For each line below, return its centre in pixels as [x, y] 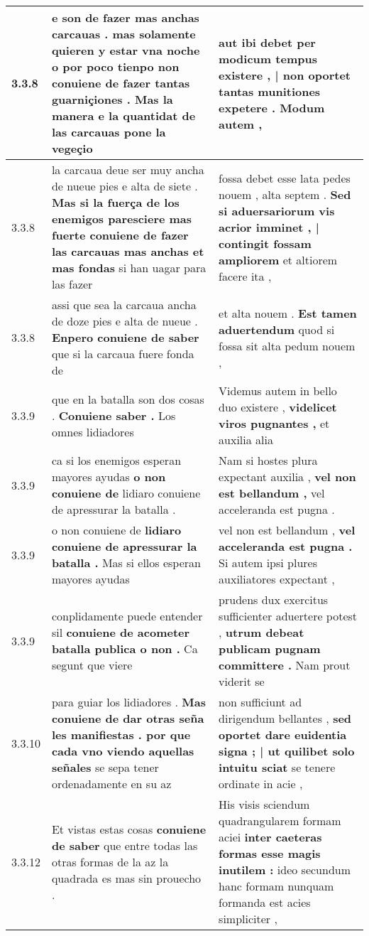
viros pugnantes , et [274, 423]
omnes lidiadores [93, 431]
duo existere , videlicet [278, 407]
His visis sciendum [264, 804]
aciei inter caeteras [270, 837]
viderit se [242, 681]
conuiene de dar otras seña [128, 718]
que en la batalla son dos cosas [128, 399]
